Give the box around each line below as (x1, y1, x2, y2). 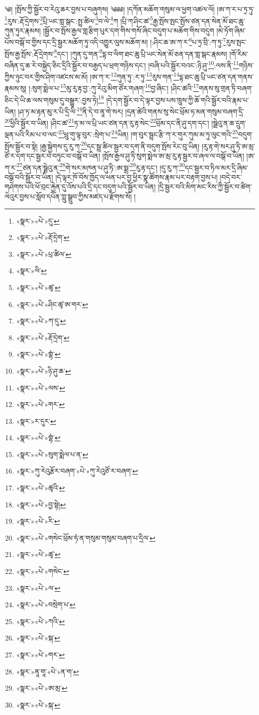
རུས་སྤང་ (226, 37, 247, 47)
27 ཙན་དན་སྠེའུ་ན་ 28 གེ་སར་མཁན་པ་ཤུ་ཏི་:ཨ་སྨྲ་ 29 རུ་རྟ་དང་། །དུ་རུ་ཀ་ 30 (16, 160, 185, 172)
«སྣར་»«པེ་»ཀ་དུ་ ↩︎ (16, 316, 66, 326)
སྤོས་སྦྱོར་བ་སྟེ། (4, 141, 38, 151)
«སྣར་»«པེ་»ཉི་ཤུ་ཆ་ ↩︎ (16, 365, 71, 376)
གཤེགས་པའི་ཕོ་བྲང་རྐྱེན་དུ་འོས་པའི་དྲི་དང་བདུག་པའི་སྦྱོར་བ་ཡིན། (4, 181, 156, 192)
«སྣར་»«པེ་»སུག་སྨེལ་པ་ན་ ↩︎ (16, 449, 88, 459)
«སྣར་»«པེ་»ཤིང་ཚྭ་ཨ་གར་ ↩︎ (16, 299, 88, 309)
